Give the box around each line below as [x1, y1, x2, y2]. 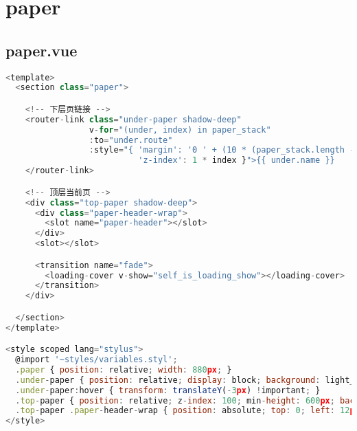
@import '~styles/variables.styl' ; [15, 355, 178, 365]
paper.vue [5, 39, 78, 60]
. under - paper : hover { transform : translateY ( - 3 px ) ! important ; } [15, 385, 321, 395]
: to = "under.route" [89, 135, 173, 145]
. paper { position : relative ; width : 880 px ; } [15, 364, 232, 375]
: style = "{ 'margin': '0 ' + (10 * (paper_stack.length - [89, 145, 355, 155]
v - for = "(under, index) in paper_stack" [89, 124, 271, 135]
